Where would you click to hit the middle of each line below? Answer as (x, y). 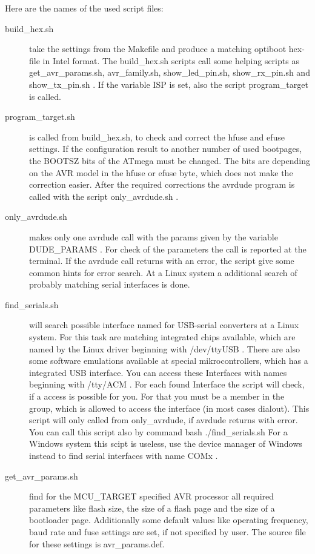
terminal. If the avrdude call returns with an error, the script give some (162, 261)
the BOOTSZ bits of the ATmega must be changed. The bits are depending (170, 160)
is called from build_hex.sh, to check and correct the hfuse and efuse (157, 137)
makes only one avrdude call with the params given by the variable (154, 236)
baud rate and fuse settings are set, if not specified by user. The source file (167, 531)
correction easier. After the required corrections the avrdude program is (162, 184)
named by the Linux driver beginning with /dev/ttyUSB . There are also (165, 348)
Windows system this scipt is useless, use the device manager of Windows (166, 444)
